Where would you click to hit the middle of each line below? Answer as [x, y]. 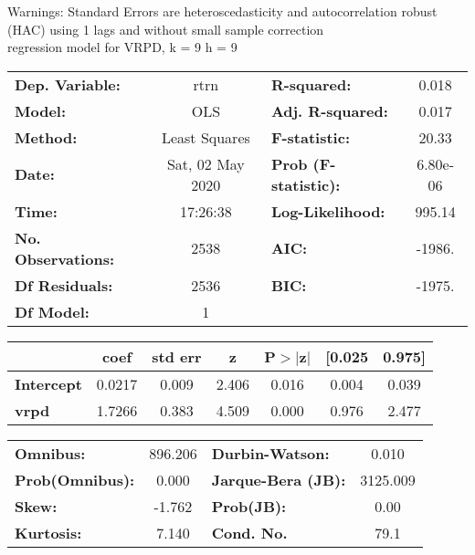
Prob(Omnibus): [75, 479]
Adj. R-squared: [329, 110]
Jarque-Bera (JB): [279, 479]
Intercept [48, 383]
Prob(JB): [249, 506]
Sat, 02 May [206, 163]
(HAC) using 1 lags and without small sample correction [166, 29]
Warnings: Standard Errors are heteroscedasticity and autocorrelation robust [222, 11]
